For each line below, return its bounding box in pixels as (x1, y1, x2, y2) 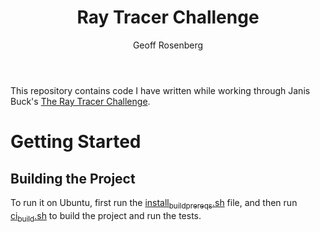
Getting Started (10, 131, 142, 153)
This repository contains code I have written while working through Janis (10, 84, 311, 96)
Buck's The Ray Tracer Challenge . (10, 95, 151, 107)
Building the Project (10, 170, 136, 187)
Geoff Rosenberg (132, 39, 204, 51)
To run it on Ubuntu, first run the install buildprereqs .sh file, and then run (10, 196, 298, 211)
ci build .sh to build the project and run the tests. (10, 209, 202, 224)
